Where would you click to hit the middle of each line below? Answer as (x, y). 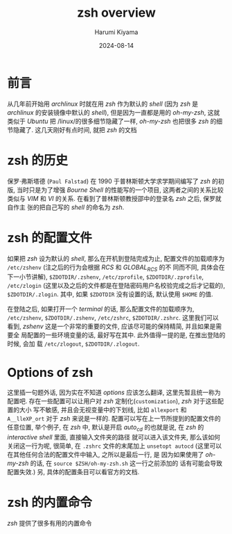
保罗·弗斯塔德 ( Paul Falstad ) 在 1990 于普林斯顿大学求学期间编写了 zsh (109, 181)
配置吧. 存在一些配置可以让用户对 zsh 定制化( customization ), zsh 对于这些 (113, 401)
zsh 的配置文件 (50, 237)
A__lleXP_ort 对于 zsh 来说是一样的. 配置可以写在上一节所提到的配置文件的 (114, 419)
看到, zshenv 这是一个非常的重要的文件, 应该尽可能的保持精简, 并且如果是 (111, 326)
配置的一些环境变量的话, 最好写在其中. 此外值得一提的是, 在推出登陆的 (126, 335)
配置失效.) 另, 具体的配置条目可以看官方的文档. (73, 472)
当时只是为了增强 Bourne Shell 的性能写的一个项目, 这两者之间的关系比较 (120, 190)
